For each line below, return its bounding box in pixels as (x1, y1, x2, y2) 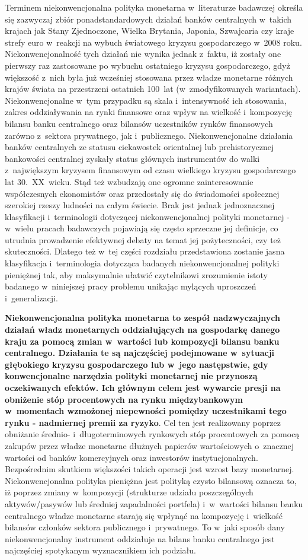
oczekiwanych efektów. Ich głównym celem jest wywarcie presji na (5, 381, 281, 393)
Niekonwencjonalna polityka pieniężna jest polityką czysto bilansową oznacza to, (5, 474, 297, 486)
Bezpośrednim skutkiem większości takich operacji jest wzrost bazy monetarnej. (5, 463, 294, 475)
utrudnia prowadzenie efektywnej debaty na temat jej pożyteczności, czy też (5, 233, 281, 246)
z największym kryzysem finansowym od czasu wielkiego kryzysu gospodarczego (5, 164, 296, 176)
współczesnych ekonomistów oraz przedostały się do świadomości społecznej (5, 187, 280, 199)
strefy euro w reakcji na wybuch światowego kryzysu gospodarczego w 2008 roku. (5, 36, 302, 48)
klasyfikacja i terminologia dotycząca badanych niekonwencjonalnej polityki (5, 257, 280, 269)
